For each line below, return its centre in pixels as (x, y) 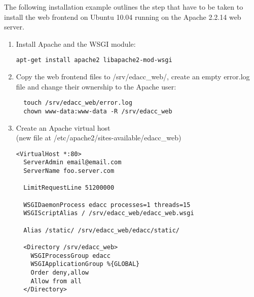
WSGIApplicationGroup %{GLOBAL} (85, 264)
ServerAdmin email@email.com (72, 162)
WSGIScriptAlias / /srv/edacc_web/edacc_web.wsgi (109, 213)
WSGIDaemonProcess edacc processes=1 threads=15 (107, 205)
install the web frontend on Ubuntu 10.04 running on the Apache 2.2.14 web (123, 17)
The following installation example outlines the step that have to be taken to (124, 7)
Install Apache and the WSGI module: (76, 43)
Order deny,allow (60, 272)
